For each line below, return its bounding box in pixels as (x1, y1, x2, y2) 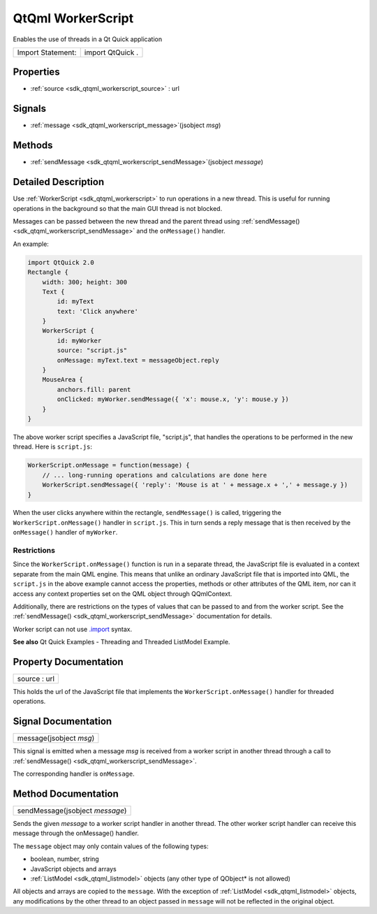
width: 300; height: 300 (42, 278, 128, 286)
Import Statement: (17, 48, 77, 57)
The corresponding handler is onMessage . (13, 769, 135, 778)
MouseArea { (42, 376, 84, 384)
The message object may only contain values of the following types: (13, 842, 209, 850)
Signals (13, 103, 47, 115)
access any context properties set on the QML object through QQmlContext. (13, 589, 232, 597)
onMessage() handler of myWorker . (13, 528, 118, 537)
